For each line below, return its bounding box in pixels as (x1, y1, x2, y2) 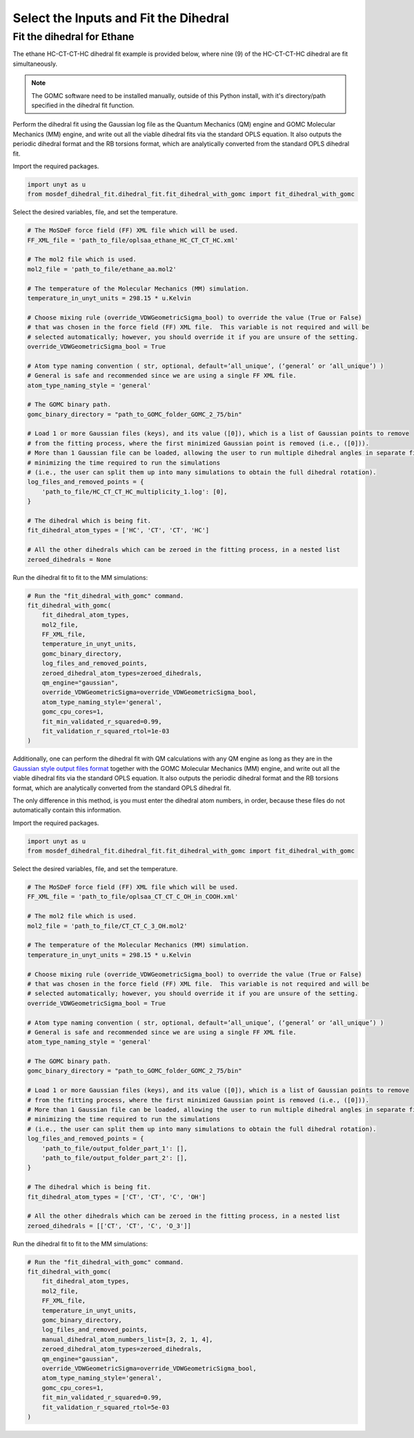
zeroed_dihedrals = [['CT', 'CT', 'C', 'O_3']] (27, 1222, 191, 1230)
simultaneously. (12, 59, 58, 68)
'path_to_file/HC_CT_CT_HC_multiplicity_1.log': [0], (41, 487, 228, 496)
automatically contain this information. (12, 806, 122, 814)
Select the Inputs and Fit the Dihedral (12, 10, 229, 26)
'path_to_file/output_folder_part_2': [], (41, 1154, 188, 1161)
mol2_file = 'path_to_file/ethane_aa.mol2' (27, 265, 177, 273)
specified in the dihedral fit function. (31, 101, 135, 109)
